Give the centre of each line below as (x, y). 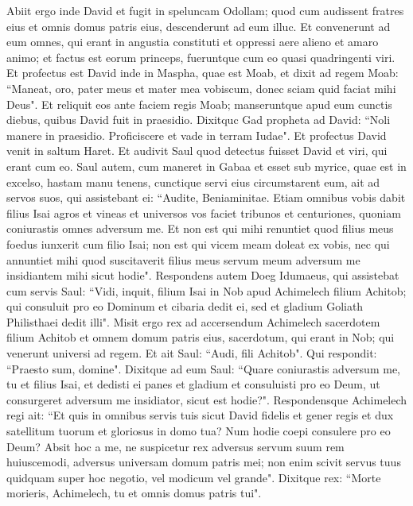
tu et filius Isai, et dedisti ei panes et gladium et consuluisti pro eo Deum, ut (193, 384)
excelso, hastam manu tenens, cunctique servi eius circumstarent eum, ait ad (193, 182)
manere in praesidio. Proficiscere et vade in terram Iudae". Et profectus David (197, 135)
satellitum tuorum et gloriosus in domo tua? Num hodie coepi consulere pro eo (199, 431)
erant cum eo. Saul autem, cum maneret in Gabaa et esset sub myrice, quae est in (206, 166)
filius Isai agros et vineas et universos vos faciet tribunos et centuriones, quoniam (204, 212)
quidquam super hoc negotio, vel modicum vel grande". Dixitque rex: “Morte (194, 477)
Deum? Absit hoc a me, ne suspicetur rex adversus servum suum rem (175, 446)
